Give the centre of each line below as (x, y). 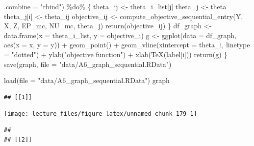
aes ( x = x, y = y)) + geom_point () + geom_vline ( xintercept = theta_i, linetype (127, 45)
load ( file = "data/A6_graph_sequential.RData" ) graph (87, 80)
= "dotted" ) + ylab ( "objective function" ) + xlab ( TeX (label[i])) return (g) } (116, 54)
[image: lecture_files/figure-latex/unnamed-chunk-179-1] (101, 114)
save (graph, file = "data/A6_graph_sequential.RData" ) (88, 64)
